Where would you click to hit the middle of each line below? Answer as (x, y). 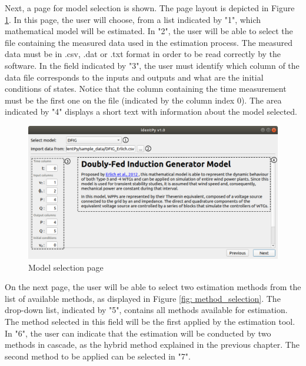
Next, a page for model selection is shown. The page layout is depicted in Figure (150, 8)
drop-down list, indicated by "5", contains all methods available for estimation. (146, 310)
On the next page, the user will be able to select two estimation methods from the (153, 287)
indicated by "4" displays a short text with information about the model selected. (151, 112)
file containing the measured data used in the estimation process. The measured (149, 42)
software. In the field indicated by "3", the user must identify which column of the (152, 65)
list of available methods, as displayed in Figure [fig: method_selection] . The (143, 298)
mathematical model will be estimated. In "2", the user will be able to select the (149, 31)
